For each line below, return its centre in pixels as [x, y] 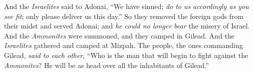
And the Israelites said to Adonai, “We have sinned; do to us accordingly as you [126, 6]
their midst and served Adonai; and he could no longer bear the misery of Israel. [127, 26]
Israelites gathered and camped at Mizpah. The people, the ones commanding [123, 45]
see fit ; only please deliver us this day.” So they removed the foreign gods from [124, 16]
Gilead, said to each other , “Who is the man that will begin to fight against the [126, 55]
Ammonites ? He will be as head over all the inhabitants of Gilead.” [106, 65]
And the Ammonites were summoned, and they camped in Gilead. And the [119, 35]
